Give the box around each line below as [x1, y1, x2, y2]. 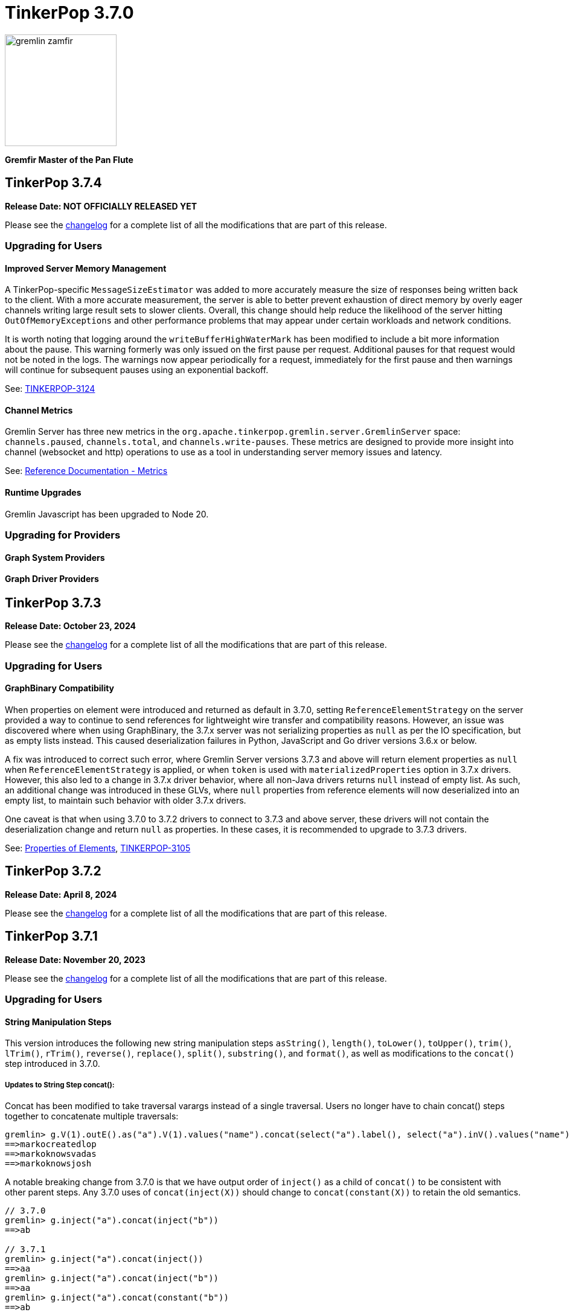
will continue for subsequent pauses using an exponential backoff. [5, 365, 269, 376]
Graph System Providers [5, 552, 105, 563]
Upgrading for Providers [5, 529, 121, 541]
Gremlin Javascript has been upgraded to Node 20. [5, 508, 209, 519]
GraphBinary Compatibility [5, 683, 115, 694]
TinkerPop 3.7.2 [5, 863, 101, 879]
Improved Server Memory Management [5, 263, 167, 274]
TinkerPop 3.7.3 [5, 595, 101, 610]
